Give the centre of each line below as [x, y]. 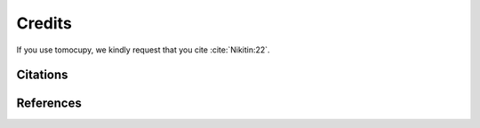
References [49, 104]
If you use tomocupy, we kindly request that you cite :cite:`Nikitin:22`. [143, 50]
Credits [44, 23]
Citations [42, 75]
